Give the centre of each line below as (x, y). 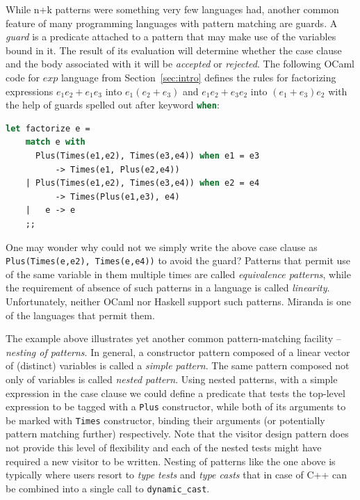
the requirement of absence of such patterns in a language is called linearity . (168, 288)
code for (23, 77)
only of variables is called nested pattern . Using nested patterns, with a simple (172, 379)
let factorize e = (48, 128)
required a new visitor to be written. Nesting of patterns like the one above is (171, 461)
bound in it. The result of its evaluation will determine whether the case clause (174, 50)
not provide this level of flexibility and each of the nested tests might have (164, 447)
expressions (30, 91)
